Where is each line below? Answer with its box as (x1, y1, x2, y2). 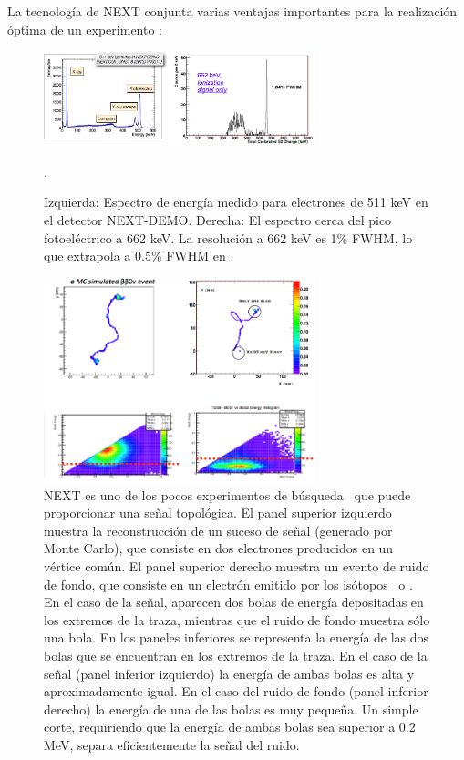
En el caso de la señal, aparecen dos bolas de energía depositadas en (44, 592, 424, 611)
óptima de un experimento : (7, 19, 162, 38)
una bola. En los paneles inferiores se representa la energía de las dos (44, 628, 429, 647)
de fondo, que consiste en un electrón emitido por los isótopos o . (44, 574, 413, 593)
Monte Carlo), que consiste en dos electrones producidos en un (44, 539, 394, 558)
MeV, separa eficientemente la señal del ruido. (44, 735, 300, 754)
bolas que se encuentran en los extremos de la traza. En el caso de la (44, 646, 428, 665)
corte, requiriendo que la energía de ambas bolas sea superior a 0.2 (44, 717, 416, 736)
